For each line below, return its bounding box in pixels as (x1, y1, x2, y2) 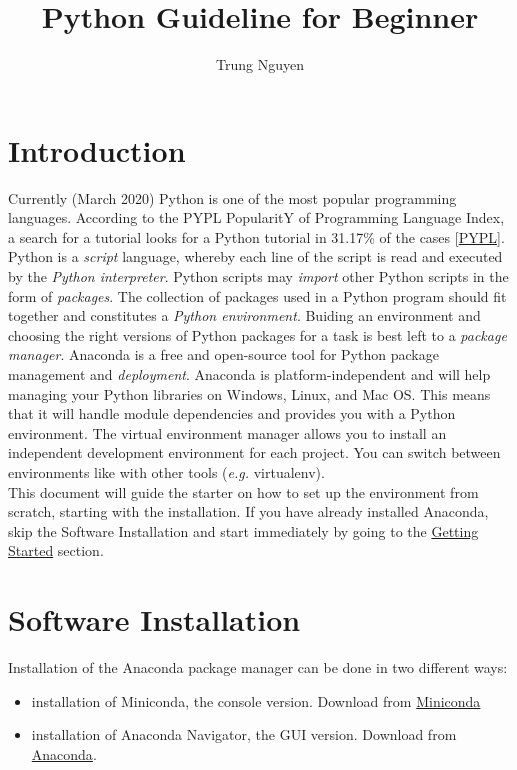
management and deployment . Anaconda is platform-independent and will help (8, 364, 491, 384)
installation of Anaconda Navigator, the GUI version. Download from (31, 724, 457, 745)
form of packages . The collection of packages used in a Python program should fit (8, 285, 507, 306)
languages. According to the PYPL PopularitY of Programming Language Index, (8, 207, 505, 228)
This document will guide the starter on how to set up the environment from (8, 481, 479, 502)
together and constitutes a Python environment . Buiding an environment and (8, 305, 481, 326)
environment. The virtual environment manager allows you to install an (8, 422, 447, 443)
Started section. (8, 540, 104, 561)
